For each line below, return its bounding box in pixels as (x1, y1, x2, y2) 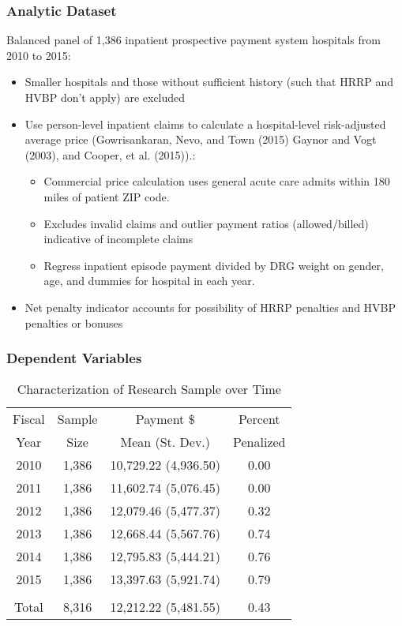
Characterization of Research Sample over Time (17, 380, 281, 399)
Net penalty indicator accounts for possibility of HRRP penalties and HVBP (24, 298, 396, 315)
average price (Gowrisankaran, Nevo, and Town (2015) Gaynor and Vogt (24, 131, 377, 148)
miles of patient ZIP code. (43, 188, 170, 204)
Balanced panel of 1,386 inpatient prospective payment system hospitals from (6, 32, 381, 48)
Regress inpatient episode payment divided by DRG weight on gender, (43, 257, 384, 273)
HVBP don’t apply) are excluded (24, 89, 186, 105)
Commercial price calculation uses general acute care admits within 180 (43, 173, 390, 189)
